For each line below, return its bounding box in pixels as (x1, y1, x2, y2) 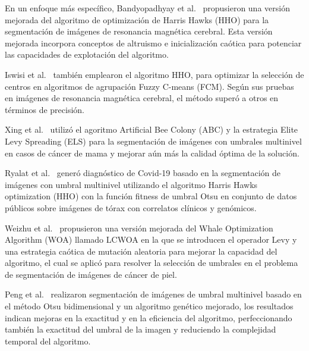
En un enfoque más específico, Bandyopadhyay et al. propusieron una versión (5, 2, 290, 14)
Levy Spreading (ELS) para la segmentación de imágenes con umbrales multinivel (5, 134, 302, 147)
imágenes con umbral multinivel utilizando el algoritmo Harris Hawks (5, 178, 258, 190)
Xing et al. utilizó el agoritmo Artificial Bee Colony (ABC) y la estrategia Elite (5, 123, 298, 136)
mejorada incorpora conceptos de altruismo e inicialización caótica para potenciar (5, 36, 302, 49)
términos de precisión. (5, 103, 85, 115)
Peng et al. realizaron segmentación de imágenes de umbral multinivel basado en (5, 288, 302, 300)
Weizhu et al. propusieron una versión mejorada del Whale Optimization (5, 221, 273, 234)
